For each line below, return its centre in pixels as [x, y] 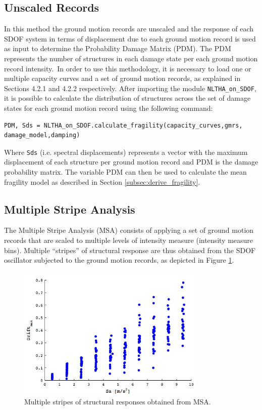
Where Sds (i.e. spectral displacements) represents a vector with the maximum [126, 152]
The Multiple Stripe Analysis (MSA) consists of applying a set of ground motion [129, 230]
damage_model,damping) [42, 135]
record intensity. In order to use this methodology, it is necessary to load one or [128, 68]
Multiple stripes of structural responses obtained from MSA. [118, 401]
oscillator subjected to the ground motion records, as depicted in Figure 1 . [119, 260]
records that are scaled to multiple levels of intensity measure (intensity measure [129, 240]
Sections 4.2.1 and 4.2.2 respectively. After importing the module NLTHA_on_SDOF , [130, 88]
